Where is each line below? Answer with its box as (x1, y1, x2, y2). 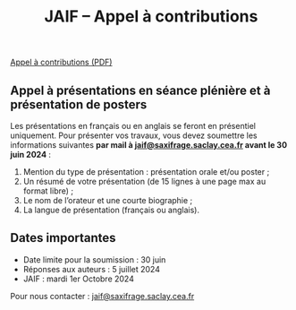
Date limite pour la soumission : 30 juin (22, 254, 166, 265)
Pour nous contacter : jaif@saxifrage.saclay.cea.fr (10, 290, 195, 301)
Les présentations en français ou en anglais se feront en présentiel (10, 121, 256, 131)
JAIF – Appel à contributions (44, 6, 258, 27)
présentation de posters (10, 97, 148, 112)
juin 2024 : (10, 150, 52, 159)
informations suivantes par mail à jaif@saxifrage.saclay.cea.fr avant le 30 (10, 140, 288, 150)
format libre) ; (22, 185, 74, 196)
